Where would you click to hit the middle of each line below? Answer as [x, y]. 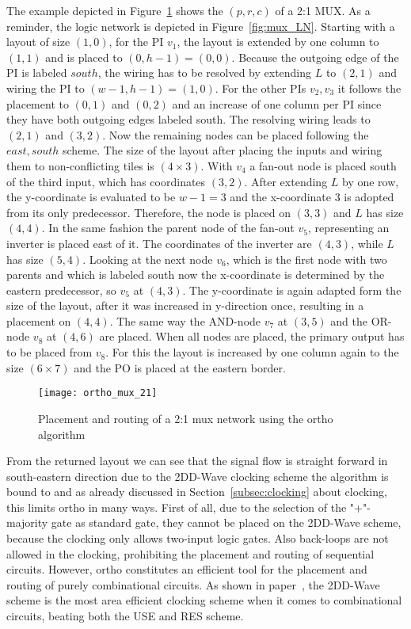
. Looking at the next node [148, 259]
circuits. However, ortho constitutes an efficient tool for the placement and [187, 569]
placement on [39, 320]
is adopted [369, 197]
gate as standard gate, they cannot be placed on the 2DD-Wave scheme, [226, 522]
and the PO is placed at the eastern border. [180, 367]
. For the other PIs [261, 88]
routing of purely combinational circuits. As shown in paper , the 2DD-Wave [193, 584]
